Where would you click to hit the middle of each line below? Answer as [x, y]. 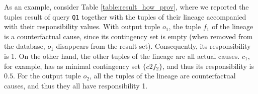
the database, [25, 46]
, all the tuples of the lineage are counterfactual [162, 76]
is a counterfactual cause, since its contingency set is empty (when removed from [128, 36]
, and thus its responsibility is [208, 66]
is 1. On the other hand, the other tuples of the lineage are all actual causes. [122, 56]
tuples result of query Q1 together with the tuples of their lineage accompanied [125, 16]
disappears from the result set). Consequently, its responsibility [153, 46]
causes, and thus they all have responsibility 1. [76, 85]
